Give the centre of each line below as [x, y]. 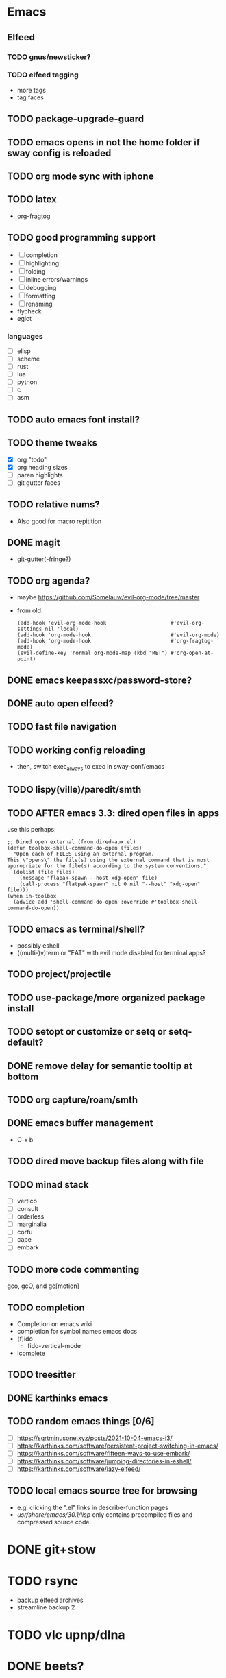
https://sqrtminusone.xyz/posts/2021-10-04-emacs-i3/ [95, 1438]
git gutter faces [38, 482]
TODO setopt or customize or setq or [87, 1032]
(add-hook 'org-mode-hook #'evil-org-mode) [118, 635]
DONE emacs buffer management [80, 1123]
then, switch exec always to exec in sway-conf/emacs [91, 767]
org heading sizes [42, 467]
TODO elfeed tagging [43, 75]
